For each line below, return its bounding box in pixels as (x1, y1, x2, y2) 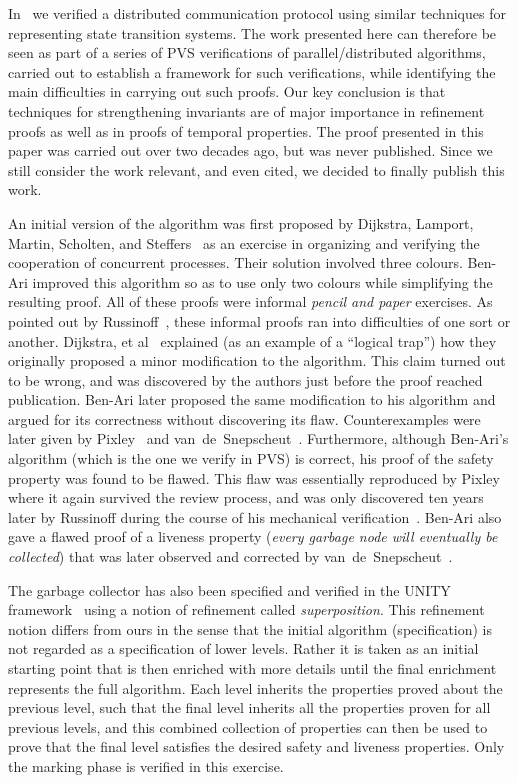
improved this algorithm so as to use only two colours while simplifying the (32, 271, 493, 292)
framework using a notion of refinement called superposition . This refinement (8, 599, 485, 620)
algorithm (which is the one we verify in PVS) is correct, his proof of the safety (8, 448, 494, 469)
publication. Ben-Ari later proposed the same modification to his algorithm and (8, 389, 496, 410)
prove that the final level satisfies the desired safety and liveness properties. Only (8, 736, 505, 757)
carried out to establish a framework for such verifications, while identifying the (8, 61, 496, 82)
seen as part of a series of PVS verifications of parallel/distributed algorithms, (8, 42, 486, 63)
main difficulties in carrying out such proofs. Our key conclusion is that (8, 81, 446, 102)
